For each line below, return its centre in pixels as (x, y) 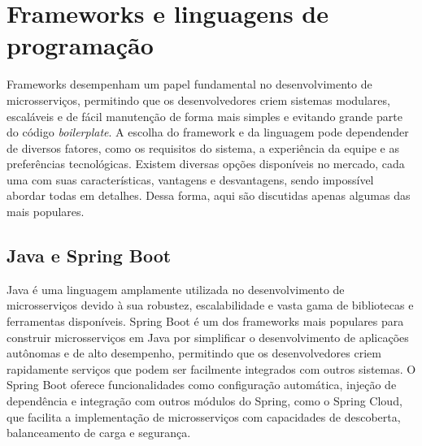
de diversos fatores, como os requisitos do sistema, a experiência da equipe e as (203, 147)
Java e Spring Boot (89, 255)
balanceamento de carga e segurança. (99, 433)
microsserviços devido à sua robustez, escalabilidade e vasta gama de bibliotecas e (210, 305)
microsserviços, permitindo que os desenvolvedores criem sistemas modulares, (198, 100)
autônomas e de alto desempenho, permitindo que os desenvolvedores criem (194, 353)
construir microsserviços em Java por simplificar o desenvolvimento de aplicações (208, 337)
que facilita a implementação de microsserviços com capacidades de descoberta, (204, 416)
